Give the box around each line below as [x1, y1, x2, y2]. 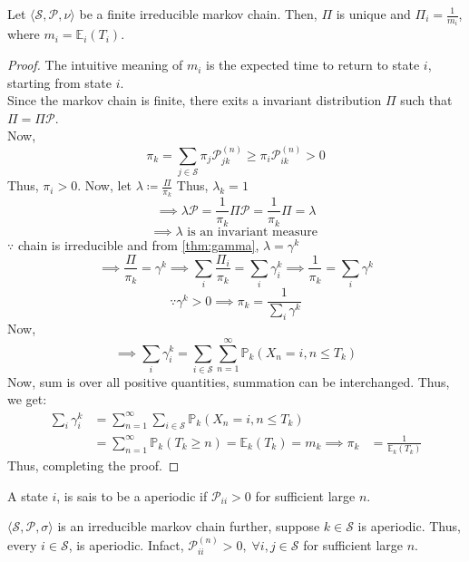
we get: [7, 390, 47, 409]
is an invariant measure [187, 225, 318, 238]
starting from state [7, 73, 112, 92]
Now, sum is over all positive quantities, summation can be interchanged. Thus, [7, 372, 450, 391]
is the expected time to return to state [206, 55, 420, 74]
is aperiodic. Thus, [357, 517, 461, 536]
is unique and [336, 5, 411, 23]
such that [400, 91, 453, 110]
